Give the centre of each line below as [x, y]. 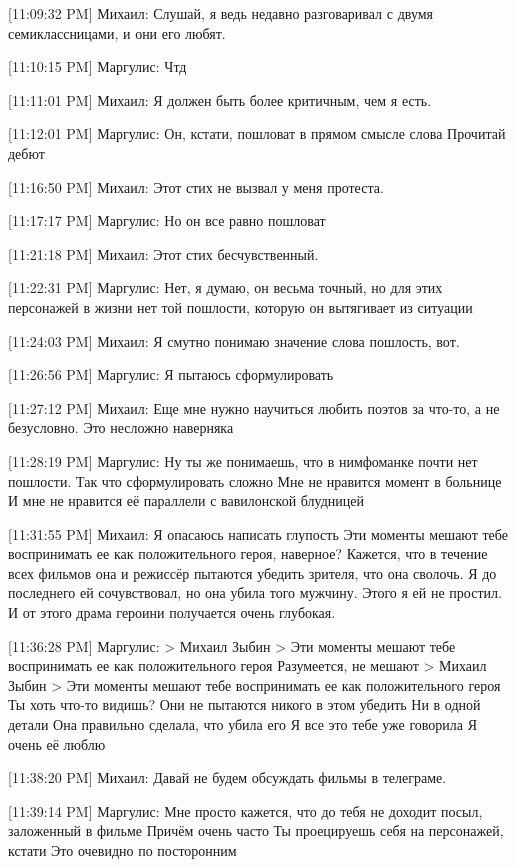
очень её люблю [57, 743]
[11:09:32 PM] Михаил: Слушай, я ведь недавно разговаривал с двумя [221, 13]
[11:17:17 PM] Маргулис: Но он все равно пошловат [167, 220]
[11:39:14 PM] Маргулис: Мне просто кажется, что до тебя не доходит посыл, [245, 810]
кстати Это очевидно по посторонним [122, 850]
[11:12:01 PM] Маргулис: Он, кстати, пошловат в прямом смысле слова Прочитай [257, 133]
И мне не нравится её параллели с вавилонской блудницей [186, 500]
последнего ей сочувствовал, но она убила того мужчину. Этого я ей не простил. [255, 592]
